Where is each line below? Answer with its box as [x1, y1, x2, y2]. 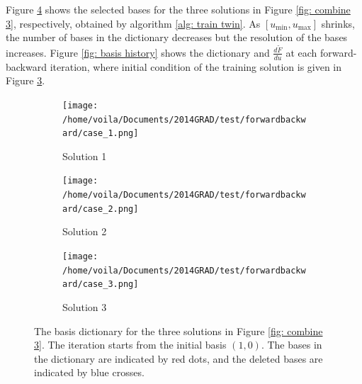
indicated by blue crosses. [34, 365, 145, 380]
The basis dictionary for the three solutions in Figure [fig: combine [34, 323, 323, 338]
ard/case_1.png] [62, 128, 139, 139]
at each [285, 45, 317, 60]
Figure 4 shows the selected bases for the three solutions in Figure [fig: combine [6, 2, 351, 16]
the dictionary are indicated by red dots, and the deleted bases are [34, 351, 323, 366]
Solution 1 [62, 148, 107, 163]
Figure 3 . [6, 73, 45, 88]
